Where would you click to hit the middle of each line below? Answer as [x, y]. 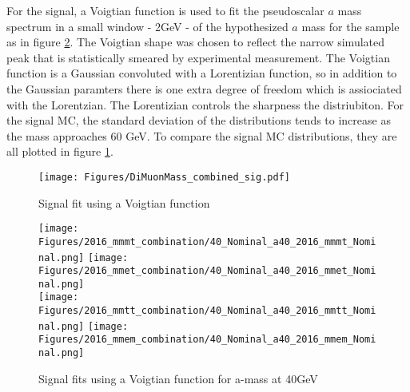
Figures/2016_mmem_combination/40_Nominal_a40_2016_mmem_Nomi [207, 340]
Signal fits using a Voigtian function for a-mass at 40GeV [178, 378]
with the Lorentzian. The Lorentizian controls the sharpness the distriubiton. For [205, 104]
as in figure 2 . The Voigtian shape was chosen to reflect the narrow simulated [196, 42]
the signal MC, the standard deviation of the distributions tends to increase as [199, 120]
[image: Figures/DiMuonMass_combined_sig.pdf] [164, 177]
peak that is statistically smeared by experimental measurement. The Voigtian [198, 57]
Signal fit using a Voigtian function [124, 202]
